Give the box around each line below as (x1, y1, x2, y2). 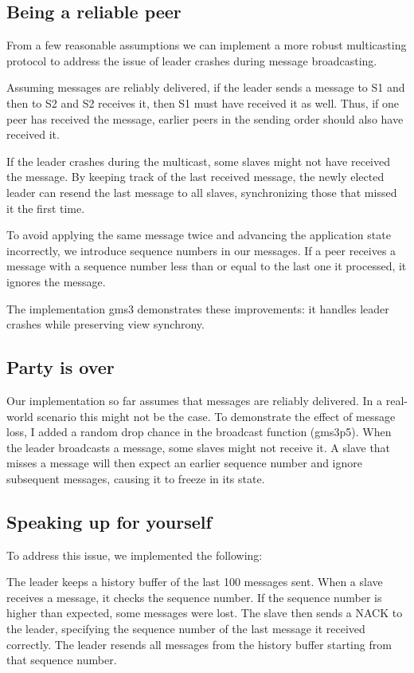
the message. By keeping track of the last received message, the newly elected (6, 168, 385, 185)
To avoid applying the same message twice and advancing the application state (6, 226, 391, 243)
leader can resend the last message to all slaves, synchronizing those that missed (6, 183, 397, 200)
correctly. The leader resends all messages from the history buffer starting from (6, 636, 392, 652)
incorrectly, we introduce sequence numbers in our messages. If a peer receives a (6, 242, 396, 258)
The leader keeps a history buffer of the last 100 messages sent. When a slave (6, 573, 383, 590)
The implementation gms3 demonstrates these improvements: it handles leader (6, 300, 389, 317)
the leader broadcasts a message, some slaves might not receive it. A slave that (6, 439, 391, 455)
